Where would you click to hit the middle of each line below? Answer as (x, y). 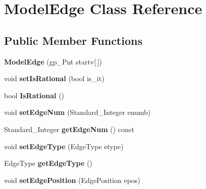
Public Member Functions (73, 40)
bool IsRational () (34, 95)
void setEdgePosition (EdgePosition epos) (72, 180)
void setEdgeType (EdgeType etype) (64, 146)
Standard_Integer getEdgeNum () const (69, 129)
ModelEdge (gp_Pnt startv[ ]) (53, 61)
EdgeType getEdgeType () (48, 163)
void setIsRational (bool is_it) (54, 78)
